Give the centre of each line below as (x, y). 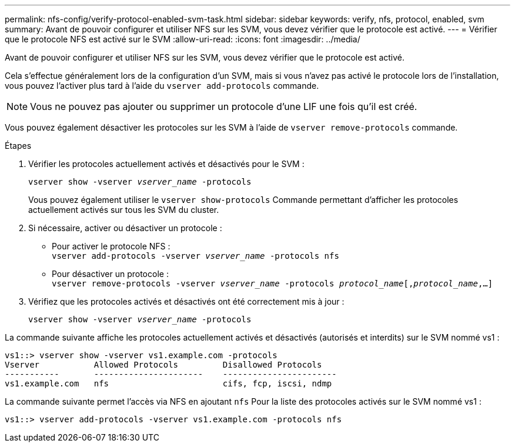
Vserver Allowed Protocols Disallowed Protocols (163, 365)
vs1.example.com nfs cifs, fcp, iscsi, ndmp (168, 383)
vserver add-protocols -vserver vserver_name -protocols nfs (195, 256)
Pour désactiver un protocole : (110, 274)
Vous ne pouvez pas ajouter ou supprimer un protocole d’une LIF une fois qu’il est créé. (224, 106)
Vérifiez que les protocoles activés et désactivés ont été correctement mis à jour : (186, 301)
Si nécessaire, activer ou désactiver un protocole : (125, 228)
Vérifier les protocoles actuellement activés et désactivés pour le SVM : (166, 164)
